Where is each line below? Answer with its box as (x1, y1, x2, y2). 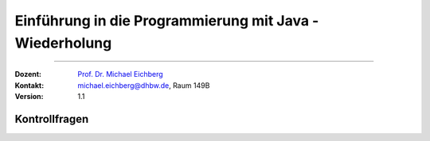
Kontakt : (14, 80, 45, 90)
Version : (14, 92, 44, 101)
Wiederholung (14, 34, 112, 51)
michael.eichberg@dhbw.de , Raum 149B (77, 80, 210, 90)
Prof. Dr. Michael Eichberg (77, 70, 163, 79)
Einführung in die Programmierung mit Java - (14, 12, 319, 29)
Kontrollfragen (14, 112, 89, 126)
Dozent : (14, 70, 42, 79)
